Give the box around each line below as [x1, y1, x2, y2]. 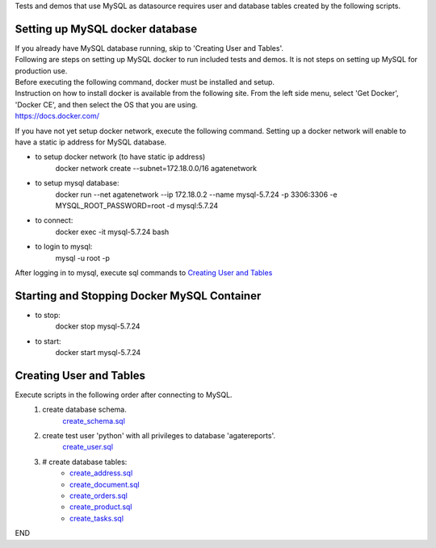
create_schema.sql [62, 416, 125, 425]
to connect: [35, 215, 73, 225]
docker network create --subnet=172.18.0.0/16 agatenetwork [55, 163, 258, 173]
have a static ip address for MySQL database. [15, 137, 167, 147]
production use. [15, 65, 68, 76]
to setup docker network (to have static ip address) [35, 152, 206, 161]
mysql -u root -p [55, 253, 111, 262]
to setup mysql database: [35, 178, 120, 188]
